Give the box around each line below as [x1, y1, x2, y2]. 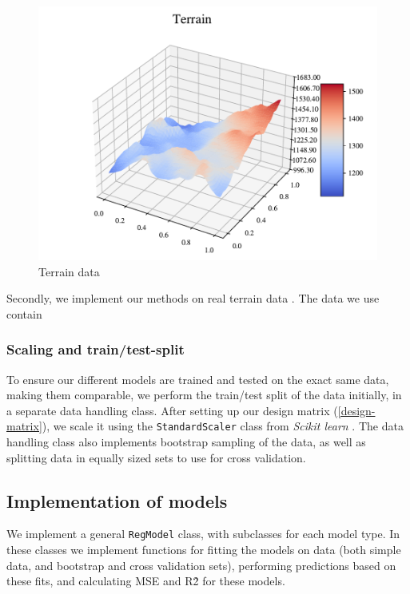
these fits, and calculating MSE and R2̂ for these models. [6, 572, 285, 589]
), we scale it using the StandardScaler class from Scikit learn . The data [42, 418, 404, 434]
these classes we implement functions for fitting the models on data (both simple [6, 541, 401, 558]
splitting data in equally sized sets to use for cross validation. [6, 449, 306, 465]
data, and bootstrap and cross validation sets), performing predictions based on [6, 556, 396, 573]
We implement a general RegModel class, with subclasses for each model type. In [6, 525, 400, 542]
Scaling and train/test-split [6, 339, 185, 359]
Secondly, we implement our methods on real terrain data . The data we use [6, 290, 380, 307]
